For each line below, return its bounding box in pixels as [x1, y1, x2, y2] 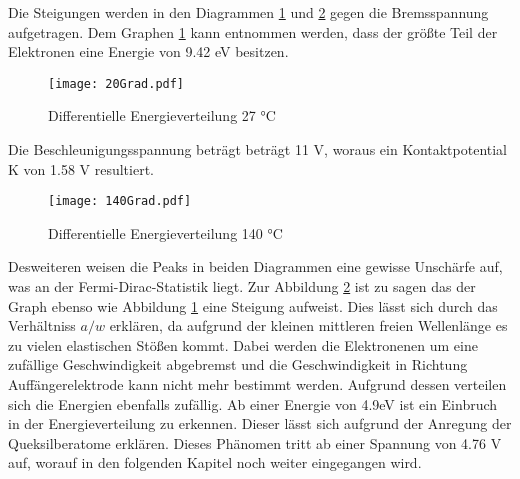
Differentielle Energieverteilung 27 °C [48, 105, 276, 126]
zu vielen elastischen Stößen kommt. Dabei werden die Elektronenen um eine [8, 334, 478, 355]
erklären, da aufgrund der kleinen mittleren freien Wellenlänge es [109, 315, 508, 336]
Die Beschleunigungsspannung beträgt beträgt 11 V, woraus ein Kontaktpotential [8, 139, 508, 160]
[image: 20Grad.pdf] [48, 76, 185, 91]
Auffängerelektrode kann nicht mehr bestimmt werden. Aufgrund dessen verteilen [8, 374, 507, 395]
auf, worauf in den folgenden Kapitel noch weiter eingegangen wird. [8, 452, 422, 473]
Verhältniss [8, 315, 76, 336]
